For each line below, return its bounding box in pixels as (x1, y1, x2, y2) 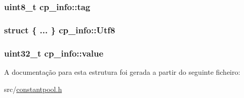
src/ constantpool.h (4, 83, 62, 94)
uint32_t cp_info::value (4, 46, 104, 59)
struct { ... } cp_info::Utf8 (4, 23, 115, 36)
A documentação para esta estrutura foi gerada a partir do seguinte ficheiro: (4, 66, 240, 77)
